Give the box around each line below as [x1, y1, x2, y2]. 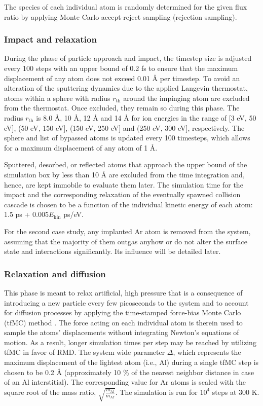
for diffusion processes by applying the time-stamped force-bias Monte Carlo [4, 307, 241, 318]
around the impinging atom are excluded [123, 92, 250, 103]
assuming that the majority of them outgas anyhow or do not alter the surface [4, 236, 247, 246]
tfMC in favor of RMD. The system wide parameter [4, 347, 165, 357]
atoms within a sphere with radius [4, 92, 110, 103]
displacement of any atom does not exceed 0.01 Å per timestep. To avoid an [4, 72, 240, 83]
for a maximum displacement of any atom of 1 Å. [4, 142, 158, 153]
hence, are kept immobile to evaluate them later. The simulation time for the [4, 179, 243, 190]
